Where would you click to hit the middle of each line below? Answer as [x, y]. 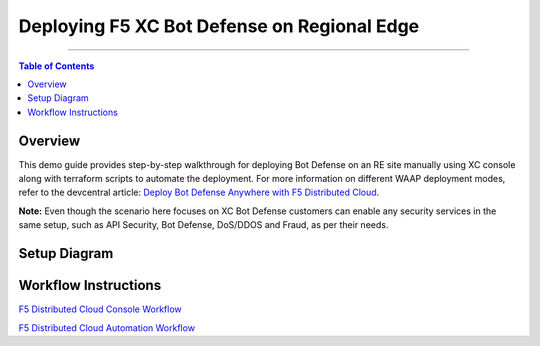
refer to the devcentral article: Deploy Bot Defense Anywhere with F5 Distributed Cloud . [199, 192]
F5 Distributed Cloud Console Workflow [100, 309]
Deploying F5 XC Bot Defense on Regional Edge [219, 26]
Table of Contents [56, 66]
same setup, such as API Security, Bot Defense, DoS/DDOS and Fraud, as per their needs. [203, 225]
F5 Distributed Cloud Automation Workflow [106, 327]
